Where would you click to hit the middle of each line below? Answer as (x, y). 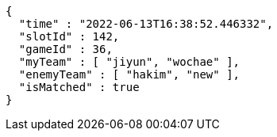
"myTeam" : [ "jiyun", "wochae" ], (129, 62)
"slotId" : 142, (69, 36)
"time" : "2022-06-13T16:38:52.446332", (146, 24)
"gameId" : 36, (65, 49)
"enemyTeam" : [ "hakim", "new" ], (129, 74)
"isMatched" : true (79, 87)
